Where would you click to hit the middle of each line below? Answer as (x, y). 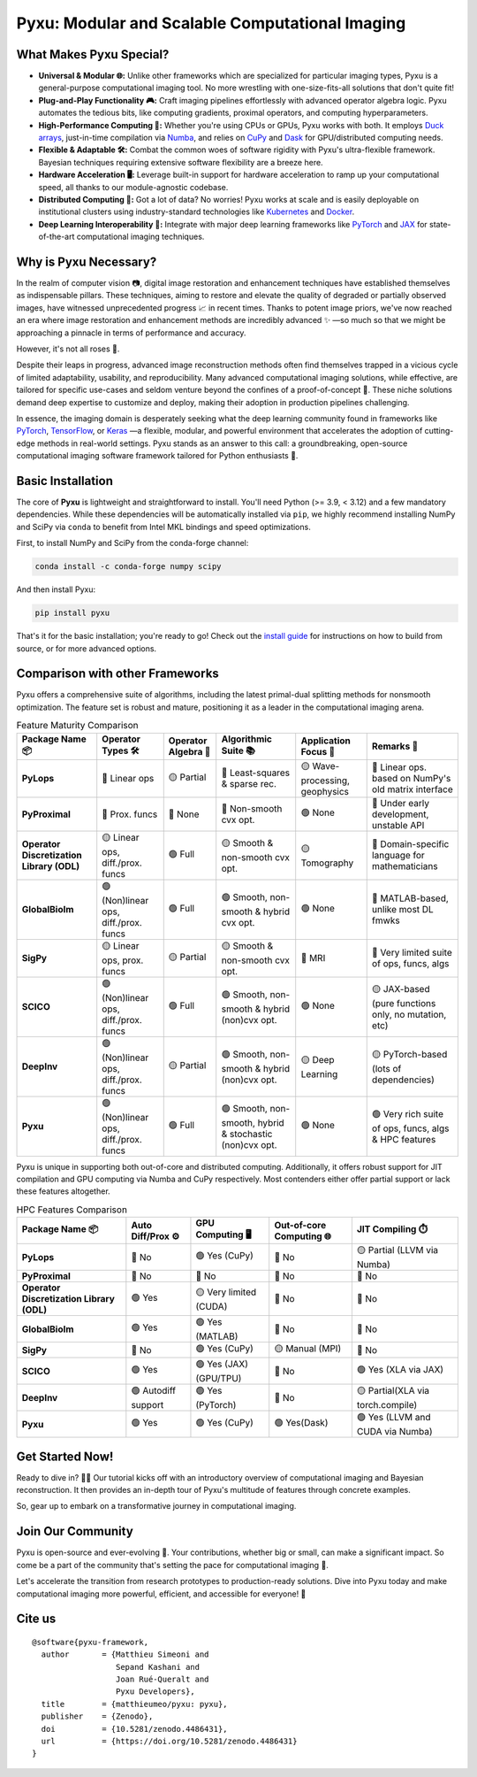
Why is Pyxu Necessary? (87, 262)
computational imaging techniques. (140, 237)
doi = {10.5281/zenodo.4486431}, (135, 1729)
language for (398, 856)
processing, (326, 781)
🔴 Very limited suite (412, 953)
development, (400, 814)
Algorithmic (247, 739)
